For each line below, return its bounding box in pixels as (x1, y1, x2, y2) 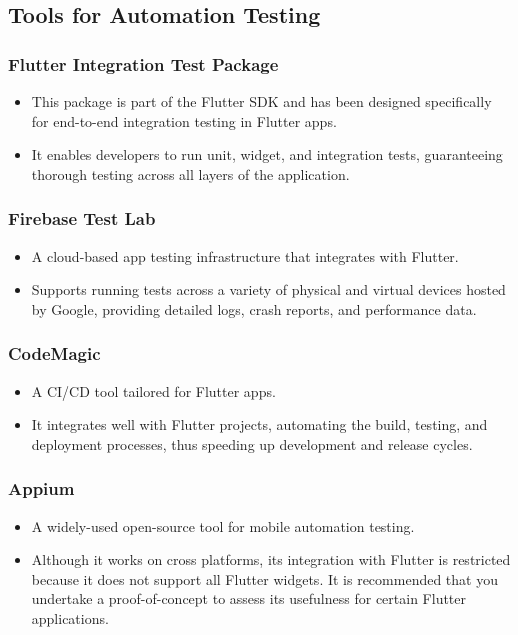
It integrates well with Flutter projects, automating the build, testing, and (31, 414, 488, 435)
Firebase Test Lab (8, 206, 156, 231)
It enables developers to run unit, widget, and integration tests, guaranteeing (31, 144, 503, 165)
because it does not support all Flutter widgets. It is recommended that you (31, 568, 498, 589)
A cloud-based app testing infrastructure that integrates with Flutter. (31, 245, 459, 266)
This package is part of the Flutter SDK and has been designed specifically (31, 91, 492, 111)
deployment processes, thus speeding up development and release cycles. (31, 433, 473, 454)
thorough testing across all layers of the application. (31, 163, 350, 184)
